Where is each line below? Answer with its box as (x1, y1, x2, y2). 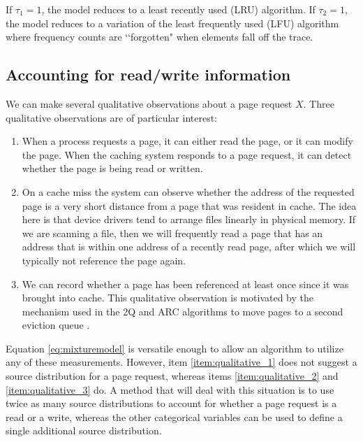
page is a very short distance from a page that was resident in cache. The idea (22, 198, 357, 213)
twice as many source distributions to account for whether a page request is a (6, 396, 337, 411)
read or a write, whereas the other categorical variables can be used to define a (6, 409, 343, 424)
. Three (303, 96, 334, 110)
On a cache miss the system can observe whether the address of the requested (22, 184, 355, 199)
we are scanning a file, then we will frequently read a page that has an (22, 225, 323, 240)
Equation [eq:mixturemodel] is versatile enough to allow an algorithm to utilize (6, 341, 343, 355)
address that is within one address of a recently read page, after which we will (22, 239, 356, 254)
